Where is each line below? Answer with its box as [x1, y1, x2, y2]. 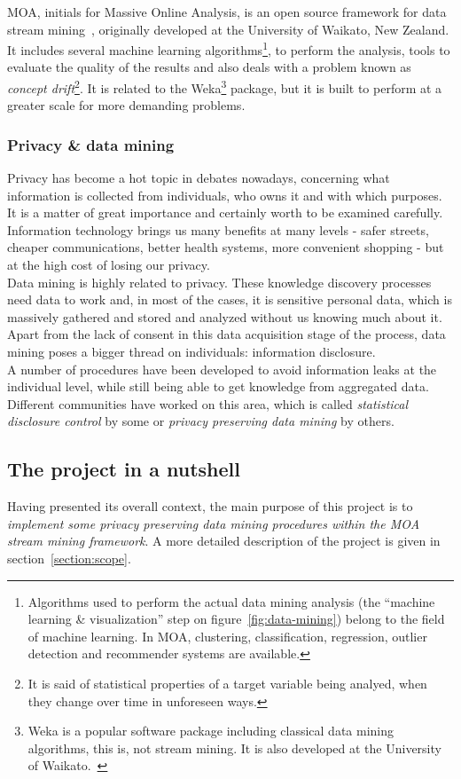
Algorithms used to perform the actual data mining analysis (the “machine [27, 592, 435, 610]
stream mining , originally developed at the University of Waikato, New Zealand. [7, 20, 449, 38]
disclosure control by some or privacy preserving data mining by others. [7, 412, 395, 430]
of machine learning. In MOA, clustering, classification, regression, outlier [27, 626, 427, 645]
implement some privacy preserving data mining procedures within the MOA [7, 514, 420, 532]
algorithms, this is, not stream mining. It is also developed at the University [27, 738, 441, 757]
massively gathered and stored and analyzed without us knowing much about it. [7, 307, 442, 326]
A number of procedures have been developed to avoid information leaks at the [7, 359, 437, 378]
